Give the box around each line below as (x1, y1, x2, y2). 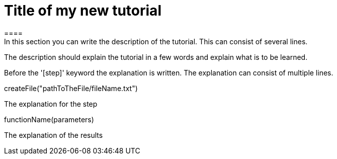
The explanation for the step (4, 99, 98, 108)
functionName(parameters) (4, 115, 94, 124)
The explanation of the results (4, 130, 103, 139)
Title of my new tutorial (4, 2, 161, 19)
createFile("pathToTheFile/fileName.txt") (4, 84, 138, 93)
